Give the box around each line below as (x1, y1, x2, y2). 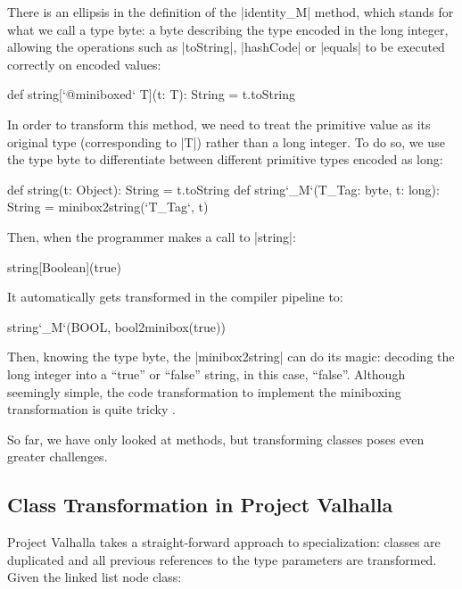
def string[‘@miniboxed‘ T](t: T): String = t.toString (7, 85, 296, 104)
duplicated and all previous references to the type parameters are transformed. (7, 550, 437, 568)
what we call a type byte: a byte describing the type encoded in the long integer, (7, 20, 449, 38)
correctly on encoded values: (7, 54, 161, 73)
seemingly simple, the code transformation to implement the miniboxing (7, 382, 401, 401)
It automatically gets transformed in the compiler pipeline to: (7, 287, 343, 306)
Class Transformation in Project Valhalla (7, 491, 393, 518)
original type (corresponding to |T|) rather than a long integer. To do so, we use (7, 132, 445, 151)
